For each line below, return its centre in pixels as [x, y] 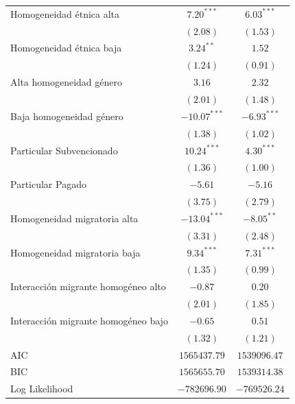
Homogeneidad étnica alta [65, 13]
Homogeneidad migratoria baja [75, 252]
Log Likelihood [42, 389]
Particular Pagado [48, 184]
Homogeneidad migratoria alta [74, 218]
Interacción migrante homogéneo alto [88, 286]
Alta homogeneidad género [66, 82]
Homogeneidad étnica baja [66, 48]
